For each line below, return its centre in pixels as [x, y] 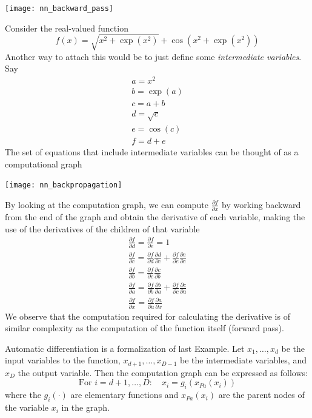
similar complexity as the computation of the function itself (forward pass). [144, 328]
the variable [27, 407]
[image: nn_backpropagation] [64, 185]
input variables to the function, [63, 360]
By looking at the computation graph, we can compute [107, 204]
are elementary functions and [124, 395]
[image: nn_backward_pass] [59, 8]
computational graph [44, 163]
